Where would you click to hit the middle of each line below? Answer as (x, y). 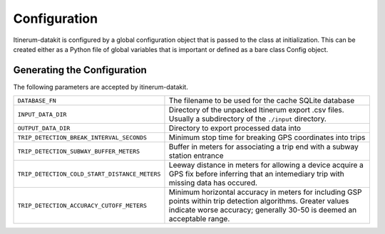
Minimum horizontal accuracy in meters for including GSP (266, 192)
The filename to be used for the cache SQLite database (262, 101)
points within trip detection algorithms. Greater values (259, 201)
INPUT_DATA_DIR (42, 114)
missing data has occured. (213, 183)
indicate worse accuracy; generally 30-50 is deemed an (262, 210)
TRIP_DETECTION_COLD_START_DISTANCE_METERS (89, 174)
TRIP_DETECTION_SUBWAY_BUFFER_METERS (79, 151)
